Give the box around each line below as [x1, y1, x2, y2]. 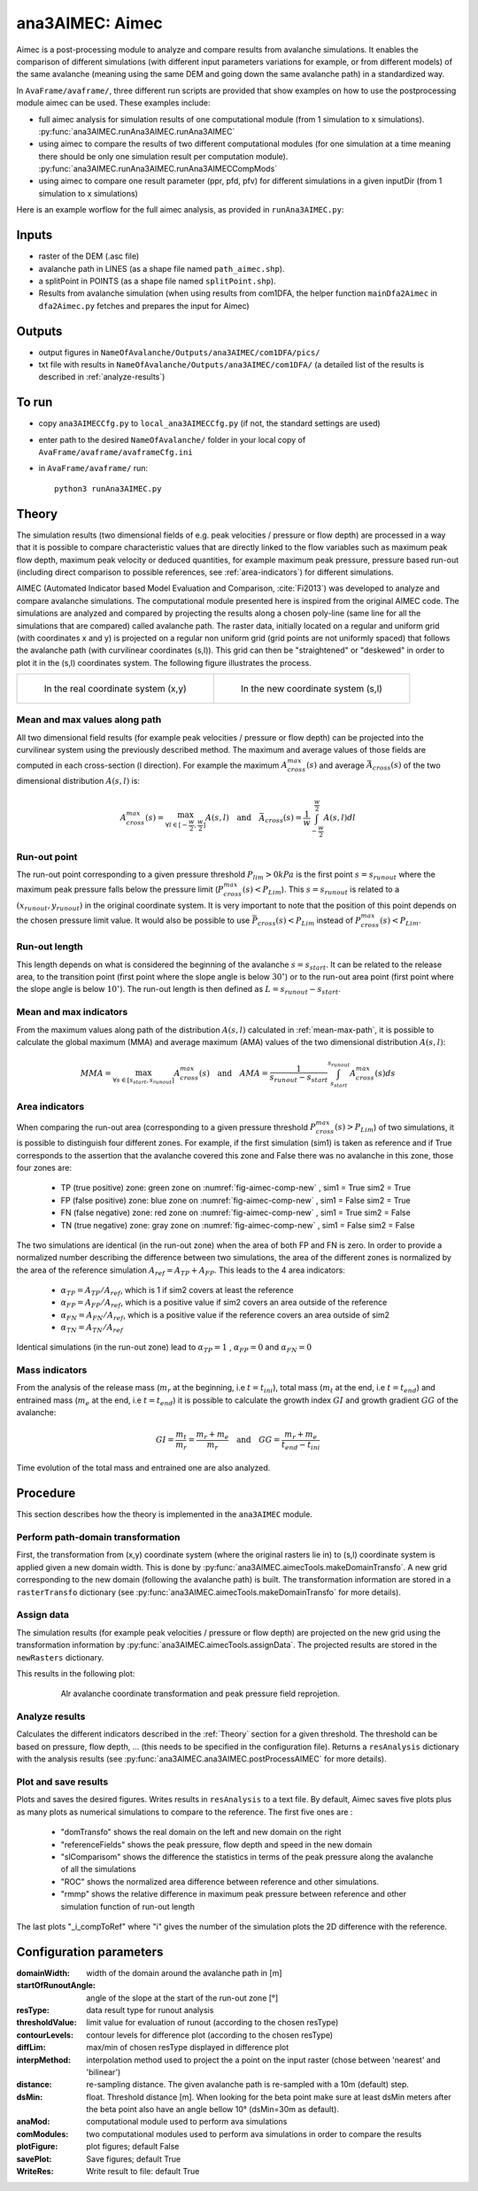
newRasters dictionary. [16, 1652, 104, 1662]
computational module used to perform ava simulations [86, 2117, 288, 2127]
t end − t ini [281, 1439, 320, 1452]
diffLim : [16, 2042, 46, 2053]
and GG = [235, 1435, 281, 1445]
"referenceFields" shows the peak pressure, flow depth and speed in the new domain [60, 1839, 373, 1850]
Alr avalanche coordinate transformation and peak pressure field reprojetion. [60, 1688, 340, 1699]
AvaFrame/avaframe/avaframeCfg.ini [38, 447, 194, 458]
